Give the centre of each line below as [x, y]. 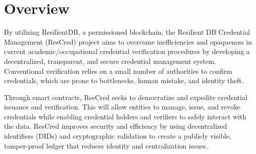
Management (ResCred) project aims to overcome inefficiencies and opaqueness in [128, 41]
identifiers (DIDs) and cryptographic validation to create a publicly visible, [118, 136]
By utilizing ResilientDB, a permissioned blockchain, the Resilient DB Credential [127, 32]
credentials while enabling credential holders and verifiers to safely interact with [125, 116]
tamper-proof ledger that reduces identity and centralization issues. [106, 145]
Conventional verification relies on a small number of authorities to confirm [118, 71]
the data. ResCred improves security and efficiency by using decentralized [116, 126]
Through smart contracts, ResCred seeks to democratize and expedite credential [126, 97]
